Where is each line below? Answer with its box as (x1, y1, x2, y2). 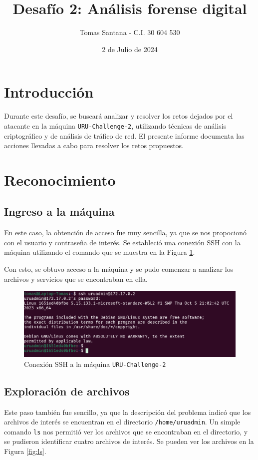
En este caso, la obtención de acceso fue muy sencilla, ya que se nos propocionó (4, 227, 247, 238)
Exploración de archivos (4, 383, 130, 398)
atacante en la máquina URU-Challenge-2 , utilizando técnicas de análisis (4, 120, 227, 131)
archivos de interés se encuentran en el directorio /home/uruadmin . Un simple (4, 416, 241, 427)
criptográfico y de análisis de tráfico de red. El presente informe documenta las (4, 130, 245, 141)
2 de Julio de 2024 (102, 44, 158, 54)
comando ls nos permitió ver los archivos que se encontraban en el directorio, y (4, 426, 248, 436)
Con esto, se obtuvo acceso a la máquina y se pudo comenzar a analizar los (4, 264, 234, 274)
